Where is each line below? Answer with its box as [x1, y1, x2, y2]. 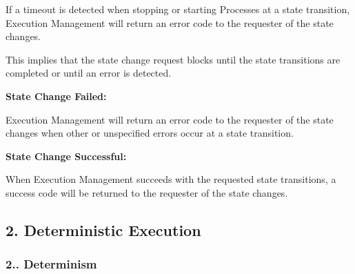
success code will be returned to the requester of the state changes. [6, 185, 288, 199]
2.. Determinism [6, 255, 97, 273]
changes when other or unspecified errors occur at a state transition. [6, 126, 294, 140]
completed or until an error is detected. [6, 66, 172, 80]
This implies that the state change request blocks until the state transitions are [6, 52, 341, 66]
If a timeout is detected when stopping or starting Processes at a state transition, [6, 2, 350, 16]
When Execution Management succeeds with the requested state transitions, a [6, 172, 336, 186]
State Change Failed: [6, 88, 107, 103]
